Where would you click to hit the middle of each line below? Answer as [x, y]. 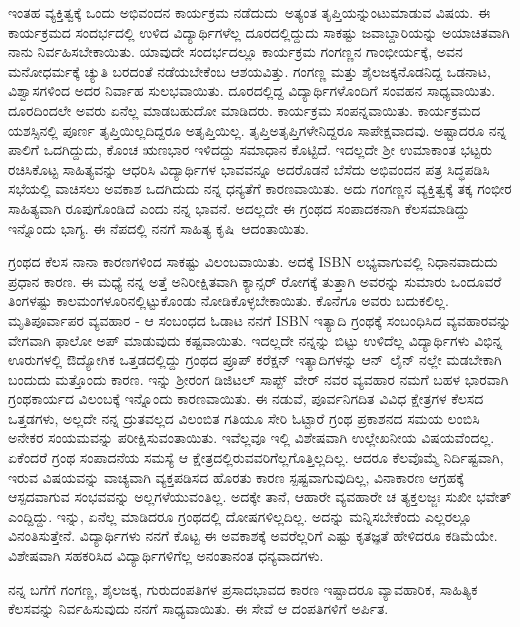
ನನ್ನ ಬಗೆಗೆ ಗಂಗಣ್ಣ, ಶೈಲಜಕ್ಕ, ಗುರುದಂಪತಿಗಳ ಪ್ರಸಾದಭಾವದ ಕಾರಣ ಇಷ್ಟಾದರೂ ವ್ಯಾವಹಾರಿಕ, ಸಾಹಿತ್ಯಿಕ [243, 588]
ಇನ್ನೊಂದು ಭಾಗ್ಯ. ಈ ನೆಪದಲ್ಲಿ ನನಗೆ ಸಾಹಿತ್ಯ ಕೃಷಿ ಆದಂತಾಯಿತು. [158, 227]
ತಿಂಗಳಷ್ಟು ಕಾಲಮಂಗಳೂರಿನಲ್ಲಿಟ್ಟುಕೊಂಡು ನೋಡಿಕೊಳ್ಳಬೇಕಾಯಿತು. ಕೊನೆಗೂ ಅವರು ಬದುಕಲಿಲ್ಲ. [228, 300]
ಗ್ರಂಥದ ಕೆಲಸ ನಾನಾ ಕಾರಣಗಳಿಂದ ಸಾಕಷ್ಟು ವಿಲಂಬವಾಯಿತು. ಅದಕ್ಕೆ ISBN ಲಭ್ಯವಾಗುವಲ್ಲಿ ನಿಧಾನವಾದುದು [253, 261]
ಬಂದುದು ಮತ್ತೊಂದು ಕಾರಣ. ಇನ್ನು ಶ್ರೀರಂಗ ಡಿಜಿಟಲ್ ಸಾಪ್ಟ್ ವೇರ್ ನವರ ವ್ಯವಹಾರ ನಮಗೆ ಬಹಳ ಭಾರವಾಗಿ [258, 378]
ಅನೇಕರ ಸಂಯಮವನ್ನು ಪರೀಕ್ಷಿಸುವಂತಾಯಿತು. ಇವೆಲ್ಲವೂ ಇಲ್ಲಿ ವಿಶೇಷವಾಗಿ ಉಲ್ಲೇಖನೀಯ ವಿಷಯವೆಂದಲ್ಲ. [251, 437]
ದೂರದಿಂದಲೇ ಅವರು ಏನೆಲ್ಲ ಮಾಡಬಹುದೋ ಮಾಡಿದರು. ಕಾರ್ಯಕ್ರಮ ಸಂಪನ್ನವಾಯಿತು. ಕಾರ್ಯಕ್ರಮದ [244, 109]
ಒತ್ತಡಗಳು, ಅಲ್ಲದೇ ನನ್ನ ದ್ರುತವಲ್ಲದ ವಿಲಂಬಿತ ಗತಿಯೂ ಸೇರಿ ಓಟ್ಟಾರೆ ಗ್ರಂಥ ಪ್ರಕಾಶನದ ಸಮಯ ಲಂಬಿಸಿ [244, 417]
